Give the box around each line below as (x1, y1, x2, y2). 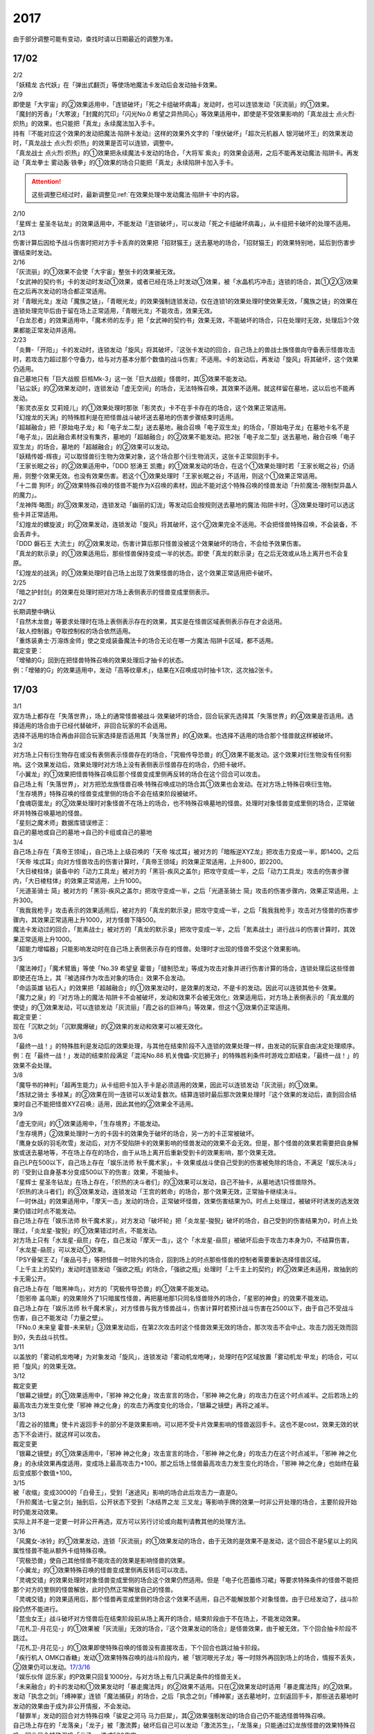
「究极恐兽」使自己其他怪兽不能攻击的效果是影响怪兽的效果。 (12, 1556, 189, 1564)
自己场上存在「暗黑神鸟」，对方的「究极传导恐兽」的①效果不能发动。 (12, 1284, 213, 1293)
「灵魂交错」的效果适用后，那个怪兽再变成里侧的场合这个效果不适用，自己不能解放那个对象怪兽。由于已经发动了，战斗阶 (12, 1595, 359, 1604)
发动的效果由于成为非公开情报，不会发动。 (12, 1701, 134, 1710)
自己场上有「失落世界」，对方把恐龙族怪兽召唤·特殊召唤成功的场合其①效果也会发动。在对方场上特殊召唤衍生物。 (12, 780, 336, 788)
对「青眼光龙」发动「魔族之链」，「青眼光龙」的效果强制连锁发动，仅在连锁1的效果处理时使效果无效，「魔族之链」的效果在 (12, 297, 358, 305)
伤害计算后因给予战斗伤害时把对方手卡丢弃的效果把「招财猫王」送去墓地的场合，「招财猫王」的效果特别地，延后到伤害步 (12, 239, 356, 247)
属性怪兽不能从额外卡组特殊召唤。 (12, 1547, 110, 1555)
